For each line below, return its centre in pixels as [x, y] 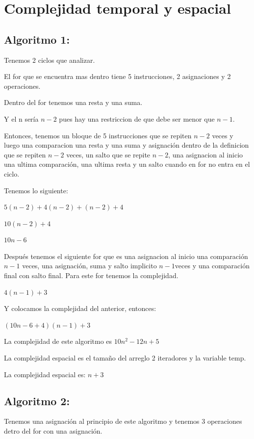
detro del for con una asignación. [53, 431]
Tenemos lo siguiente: [36, 190]
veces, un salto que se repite [108, 154]
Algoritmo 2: [37, 400]
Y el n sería [21, 118]
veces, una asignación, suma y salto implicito [89, 266]
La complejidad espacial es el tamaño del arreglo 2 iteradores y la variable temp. [125, 358]
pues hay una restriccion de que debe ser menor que [137, 118]
